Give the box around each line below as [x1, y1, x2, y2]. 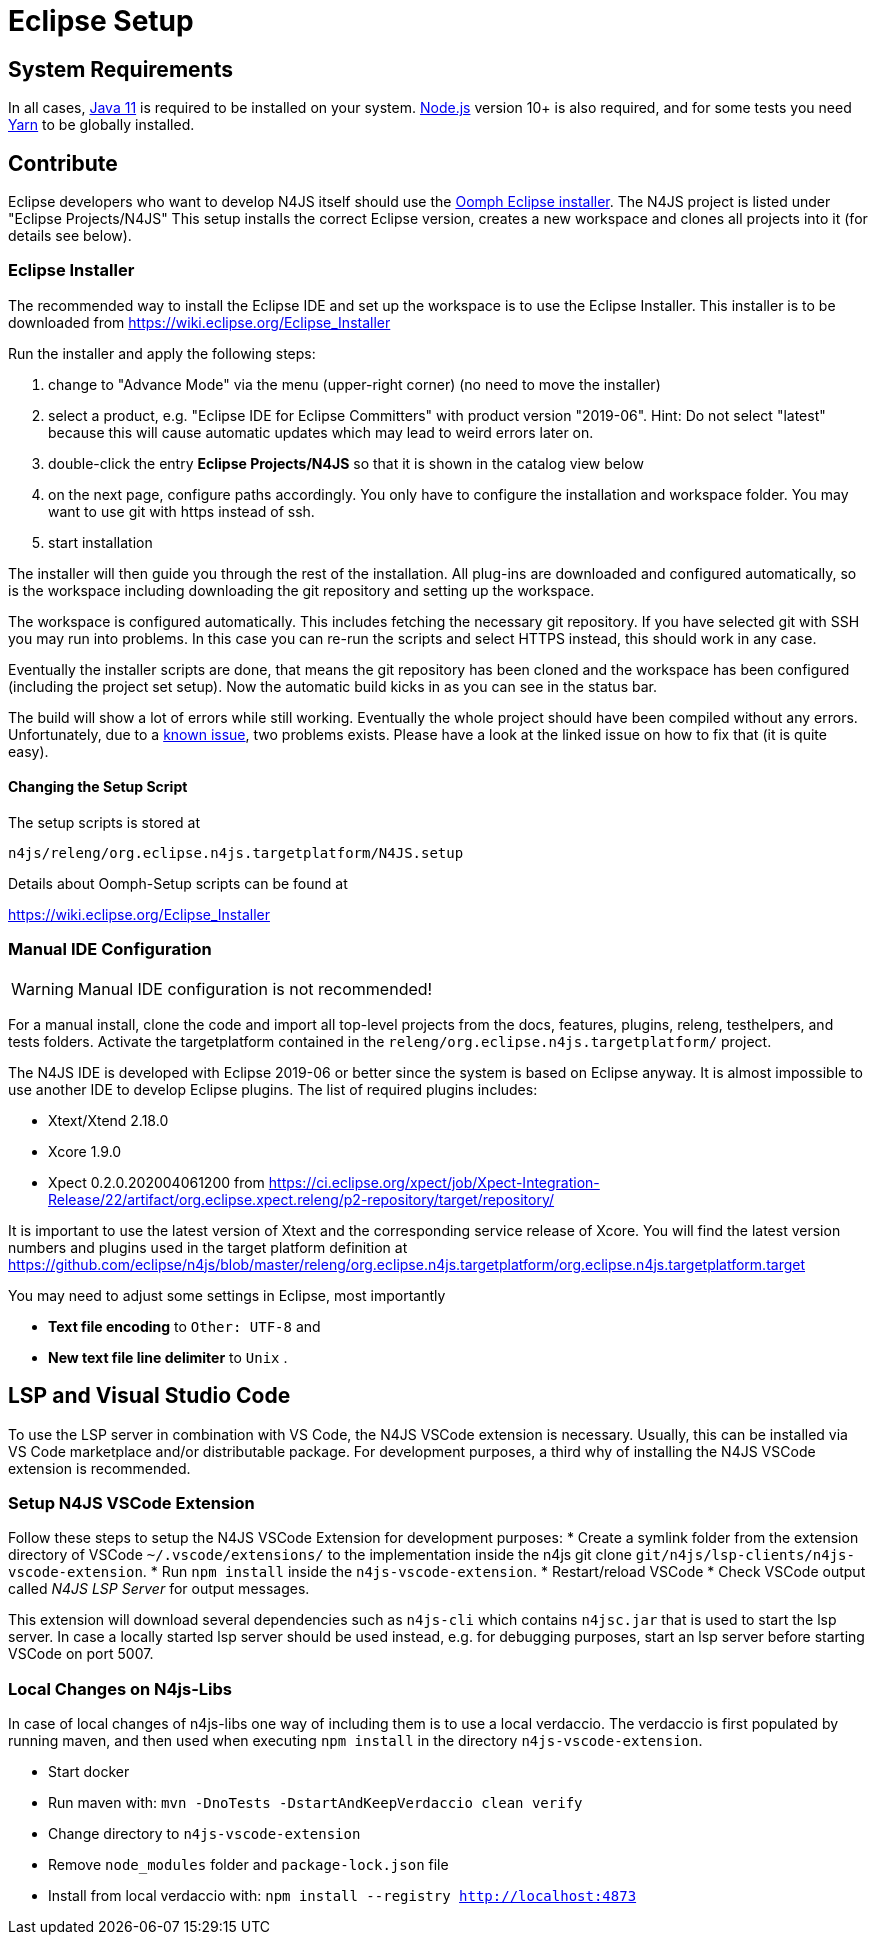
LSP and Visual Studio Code [8, 1383, 291, 1409]
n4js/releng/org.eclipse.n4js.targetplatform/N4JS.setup [8, 844, 464, 861]
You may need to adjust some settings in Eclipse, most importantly [8, 1286, 446, 1304]
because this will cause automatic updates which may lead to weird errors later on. [48, 423, 594, 441]
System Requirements [8, 56, 233, 82]
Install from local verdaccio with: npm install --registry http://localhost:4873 [48, 1887, 637, 1905]
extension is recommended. [8, 1459, 191, 1477]
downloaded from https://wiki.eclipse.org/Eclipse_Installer [8, 313, 391, 331]
